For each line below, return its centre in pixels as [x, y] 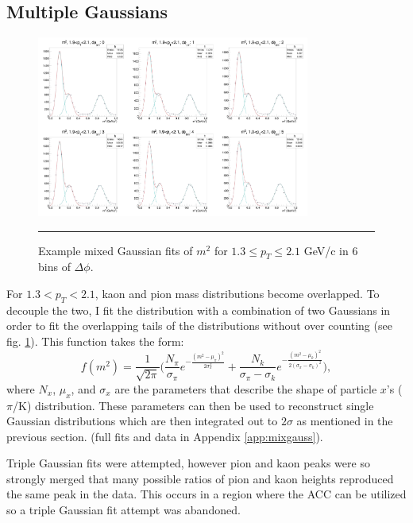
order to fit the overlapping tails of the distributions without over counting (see [199, 325]
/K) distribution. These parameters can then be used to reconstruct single [193, 405]
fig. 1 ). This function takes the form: [95, 341]
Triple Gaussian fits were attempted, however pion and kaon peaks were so [188, 463]
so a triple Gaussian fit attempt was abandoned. [124, 510]
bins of [54, 267]
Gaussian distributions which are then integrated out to [142, 421]
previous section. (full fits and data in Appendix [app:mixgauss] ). [165, 436]
